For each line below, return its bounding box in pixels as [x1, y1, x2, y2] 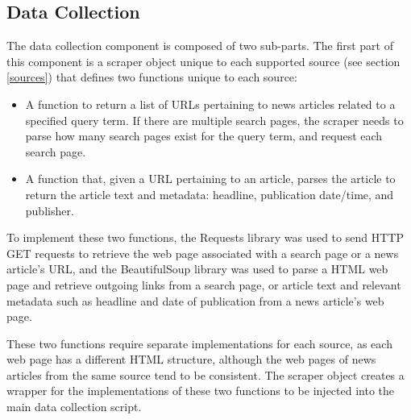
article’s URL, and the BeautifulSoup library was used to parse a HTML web [6, 260, 388, 277]
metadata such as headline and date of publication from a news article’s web [6, 292, 384, 309]
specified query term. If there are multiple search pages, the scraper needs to [25, 111, 404, 128]
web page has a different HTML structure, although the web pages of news [6, 351, 376, 368]
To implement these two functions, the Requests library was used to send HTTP [6, 229, 404, 246]
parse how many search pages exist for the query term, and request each [25, 127, 383, 144]
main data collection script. [6, 398, 142, 415]
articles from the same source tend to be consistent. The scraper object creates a [6, 366, 405, 383]
